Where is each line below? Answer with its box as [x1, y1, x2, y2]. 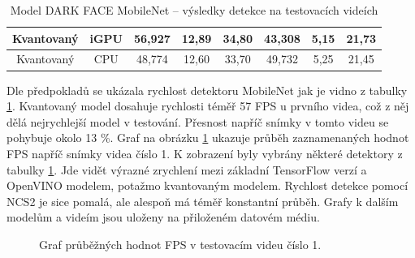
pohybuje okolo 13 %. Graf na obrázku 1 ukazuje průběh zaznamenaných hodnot [6, 129, 409, 146]
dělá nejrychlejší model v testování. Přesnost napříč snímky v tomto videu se [6, 113, 389, 130]
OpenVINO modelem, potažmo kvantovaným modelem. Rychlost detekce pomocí [6, 177, 409, 194]
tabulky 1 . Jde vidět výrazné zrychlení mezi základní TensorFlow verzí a [6, 161, 367, 178]
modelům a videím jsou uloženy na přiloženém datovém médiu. [6, 209, 320, 226]
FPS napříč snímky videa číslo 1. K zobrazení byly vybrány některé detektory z [6, 144, 403, 161]
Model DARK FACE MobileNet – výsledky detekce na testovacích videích [10, 2, 378, 18]
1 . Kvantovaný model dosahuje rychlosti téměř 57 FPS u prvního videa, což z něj [6, 97, 409, 114]
